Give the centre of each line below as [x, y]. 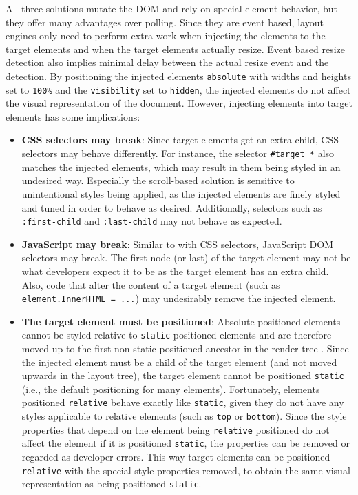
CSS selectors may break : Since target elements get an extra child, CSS [180, 140]
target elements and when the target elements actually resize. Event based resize [176, 49]
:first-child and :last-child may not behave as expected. [152, 221]
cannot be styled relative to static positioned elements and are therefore [177, 335]
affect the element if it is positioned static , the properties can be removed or [186, 443]
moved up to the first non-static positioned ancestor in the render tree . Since [185, 348]
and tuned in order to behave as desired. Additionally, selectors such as [172, 207]
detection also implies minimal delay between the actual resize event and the [167, 62]
